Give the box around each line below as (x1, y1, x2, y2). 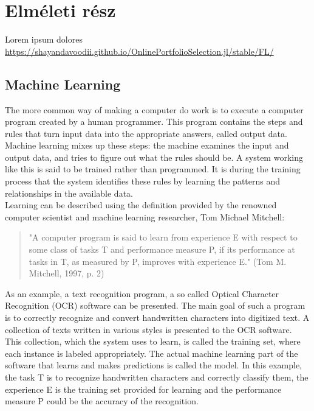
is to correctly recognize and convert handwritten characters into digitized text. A (5, 311, 310, 324)
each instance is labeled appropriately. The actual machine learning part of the (5, 346, 298, 359)
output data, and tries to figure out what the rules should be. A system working (5, 150, 303, 163)
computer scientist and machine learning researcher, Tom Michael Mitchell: (5, 210, 285, 223)
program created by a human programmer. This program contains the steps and (5, 115, 303, 128)
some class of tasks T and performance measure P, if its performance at (29, 243, 295, 256)
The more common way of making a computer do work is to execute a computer (5, 103, 304, 116)
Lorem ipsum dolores (5, 33, 83, 46)
